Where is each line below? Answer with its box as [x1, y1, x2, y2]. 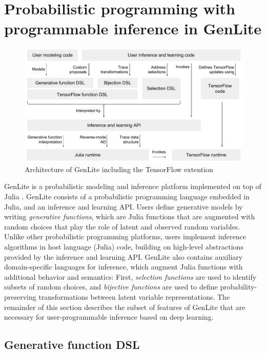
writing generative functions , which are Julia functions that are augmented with [4, 211, 255, 222]
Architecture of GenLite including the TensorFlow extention [25, 163, 213, 174]
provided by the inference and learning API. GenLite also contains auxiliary [4, 251, 243, 262]
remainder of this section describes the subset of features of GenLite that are [4, 301, 245, 312]
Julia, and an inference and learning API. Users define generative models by [4, 201, 243, 212]
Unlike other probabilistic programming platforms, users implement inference [4, 231, 246, 242]
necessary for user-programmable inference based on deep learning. [4, 312, 214, 322]
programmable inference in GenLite [4, 18, 262, 39]
